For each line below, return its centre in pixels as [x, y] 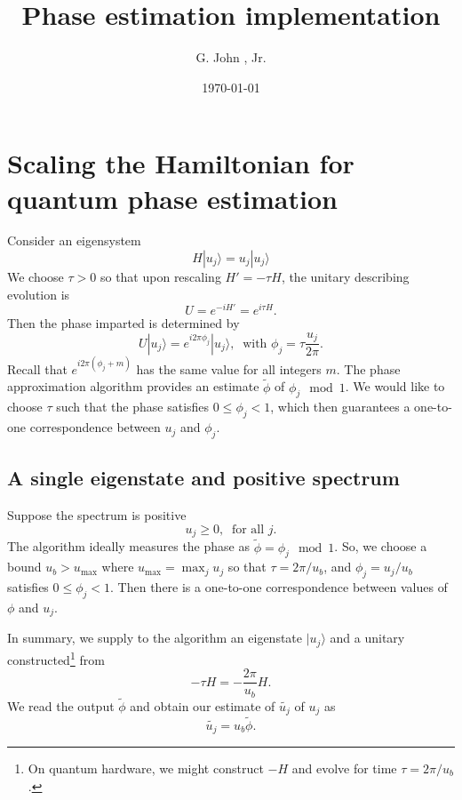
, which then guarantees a [340, 407]
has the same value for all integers [229, 368]
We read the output [61, 705]
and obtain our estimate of [203, 705]
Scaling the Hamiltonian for [181, 163]
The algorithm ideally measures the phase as [128, 546]
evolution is [39, 294]
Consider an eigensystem [74, 240]
